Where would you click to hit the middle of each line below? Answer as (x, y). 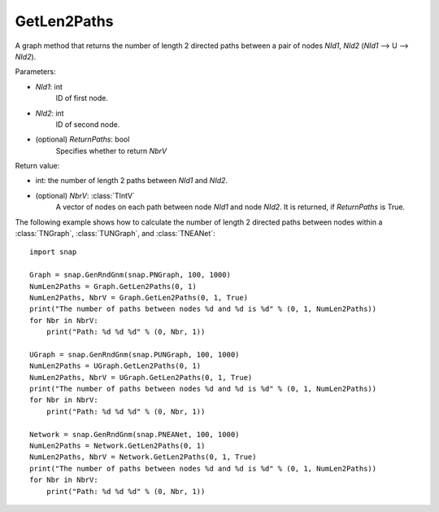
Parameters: (35, 72)
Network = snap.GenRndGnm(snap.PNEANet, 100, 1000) (135, 434)
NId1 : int (49, 86)
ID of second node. (88, 124)
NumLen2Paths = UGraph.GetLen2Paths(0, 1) (115, 366)
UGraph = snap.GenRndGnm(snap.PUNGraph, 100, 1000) (135, 354)
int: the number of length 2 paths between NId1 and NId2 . (131, 181)
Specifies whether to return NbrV (111, 151)
